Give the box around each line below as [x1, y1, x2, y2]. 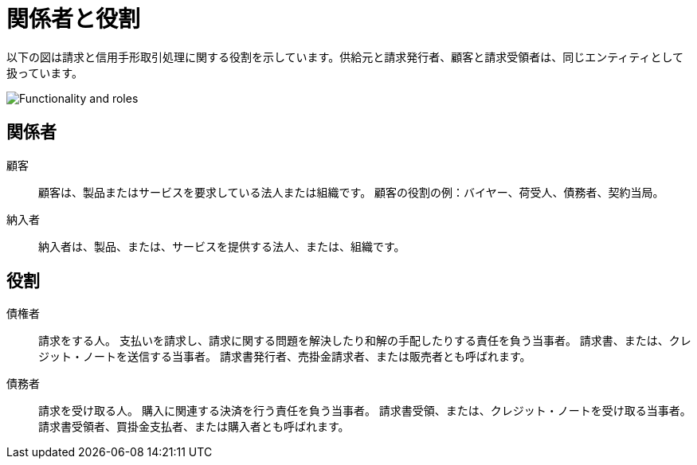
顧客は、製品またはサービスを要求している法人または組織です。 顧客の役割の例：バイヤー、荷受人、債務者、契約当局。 [38, 185, 664, 199]
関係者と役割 [6, 6, 141, 33]
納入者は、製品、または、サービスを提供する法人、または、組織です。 [38, 239, 405, 253]
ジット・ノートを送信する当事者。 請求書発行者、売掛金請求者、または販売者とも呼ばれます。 [38, 350, 531, 364]
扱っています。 [6, 65, 83, 80]
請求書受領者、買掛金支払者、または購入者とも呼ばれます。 [38, 420, 350, 434]
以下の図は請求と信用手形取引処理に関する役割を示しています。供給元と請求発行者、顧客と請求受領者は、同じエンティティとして [6, 49, 684, 64]
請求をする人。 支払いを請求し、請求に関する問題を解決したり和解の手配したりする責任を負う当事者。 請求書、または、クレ [38, 334, 691, 348]
